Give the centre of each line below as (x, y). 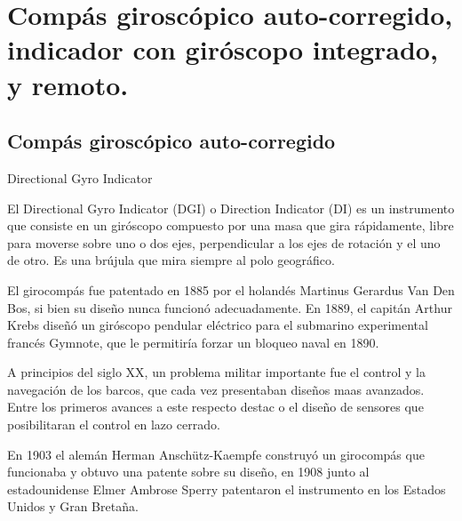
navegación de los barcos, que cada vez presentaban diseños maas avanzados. (216, 389)
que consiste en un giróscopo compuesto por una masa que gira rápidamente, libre (231, 225)
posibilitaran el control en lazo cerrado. (114, 425)
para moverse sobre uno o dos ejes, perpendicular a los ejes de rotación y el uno (224, 242)
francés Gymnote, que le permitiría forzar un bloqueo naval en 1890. (193, 342)
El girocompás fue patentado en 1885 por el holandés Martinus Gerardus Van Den (231, 289)
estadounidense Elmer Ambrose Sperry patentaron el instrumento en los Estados (227, 489)
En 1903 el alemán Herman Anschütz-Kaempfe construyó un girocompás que (216, 454)
